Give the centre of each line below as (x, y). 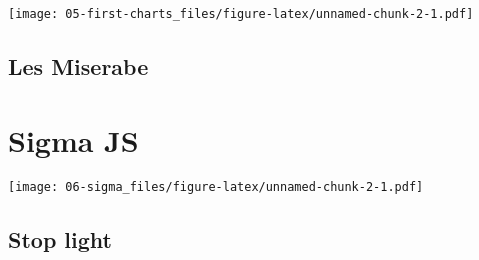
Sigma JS (73, 139)
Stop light (60, 238)
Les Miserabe (78, 66)
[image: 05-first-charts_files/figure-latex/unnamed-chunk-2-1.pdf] (241, 14)
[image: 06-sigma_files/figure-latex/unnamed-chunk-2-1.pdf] (216, 186)
